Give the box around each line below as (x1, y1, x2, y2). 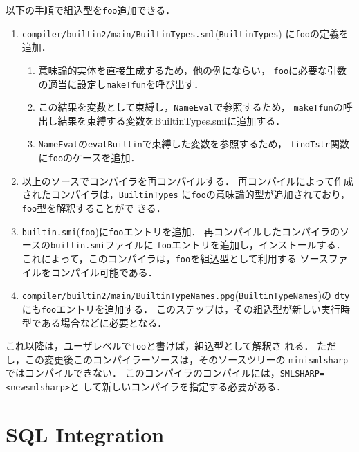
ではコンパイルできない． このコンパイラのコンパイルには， (6, 365, 280, 380)
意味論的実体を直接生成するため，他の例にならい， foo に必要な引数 (38, 62, 347, 77)
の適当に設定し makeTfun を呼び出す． (38, 76, 204, 91)
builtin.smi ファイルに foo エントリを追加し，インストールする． (50, 237, 346, 252)
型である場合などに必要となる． (21, 315, 167, 329)
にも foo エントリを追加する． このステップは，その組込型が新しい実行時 (21, 301, 350, 316)
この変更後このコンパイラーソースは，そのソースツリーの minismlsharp (24, 352, 349, 366)
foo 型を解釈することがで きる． (21, 201, 166, 215)
